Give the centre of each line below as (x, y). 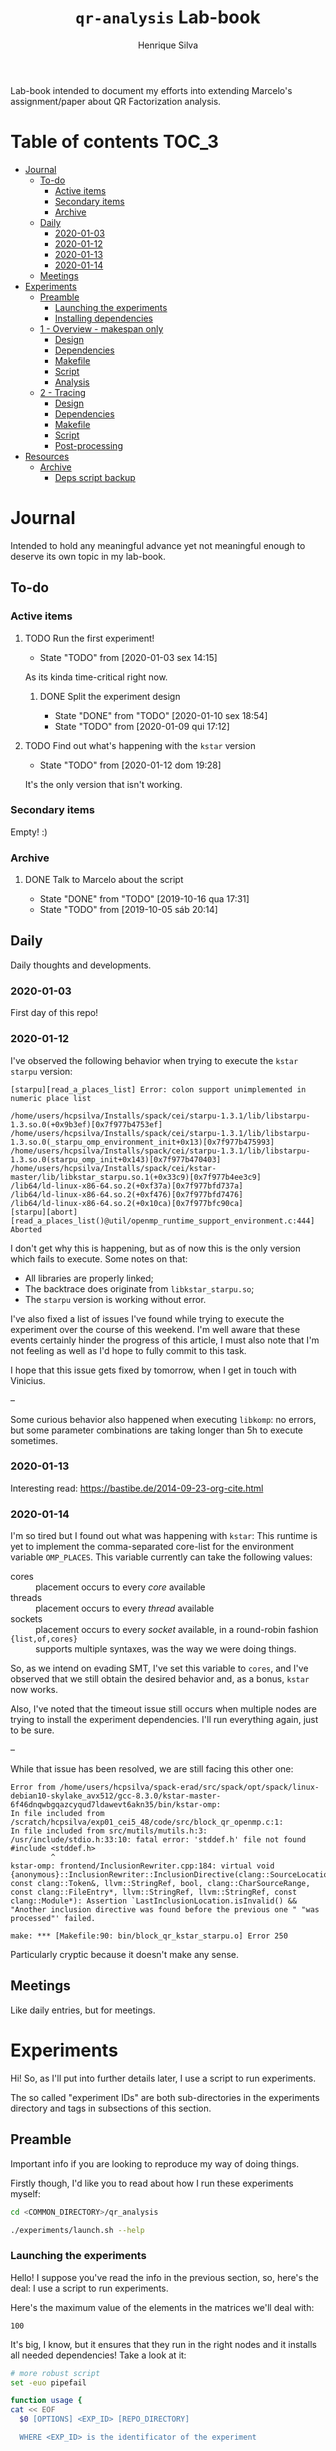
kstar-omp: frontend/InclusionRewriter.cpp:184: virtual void (142, 1866)
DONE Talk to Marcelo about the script (104, 880)
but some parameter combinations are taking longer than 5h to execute (157, 1430)
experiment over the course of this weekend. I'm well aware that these (155, 1329)
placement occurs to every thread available (125, 1608)
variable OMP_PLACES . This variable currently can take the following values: (161, 1557)
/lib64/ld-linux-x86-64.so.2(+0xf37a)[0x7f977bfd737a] (127, 1186)
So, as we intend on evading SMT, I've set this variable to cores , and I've (159, 1668)
